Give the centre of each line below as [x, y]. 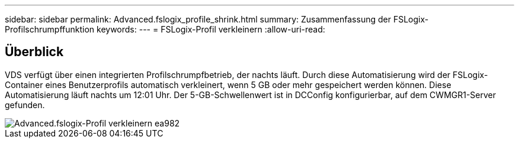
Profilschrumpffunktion [50, 29]
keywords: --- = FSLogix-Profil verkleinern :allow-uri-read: [211, 29]
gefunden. [25, 105]
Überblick [34, 52]
